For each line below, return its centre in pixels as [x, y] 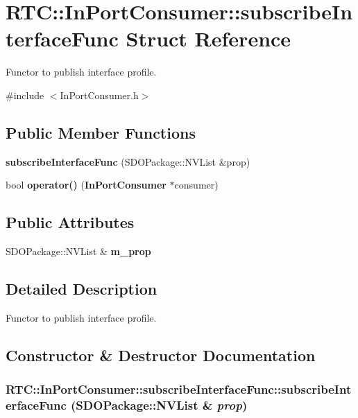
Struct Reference [208, 38]
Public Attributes [70, 222]
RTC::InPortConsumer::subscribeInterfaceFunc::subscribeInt [179, 389]
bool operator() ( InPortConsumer [86, 185]
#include [25, 95]
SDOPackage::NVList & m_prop [78, 251]
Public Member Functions [101, 132]
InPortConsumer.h [99, 95]
